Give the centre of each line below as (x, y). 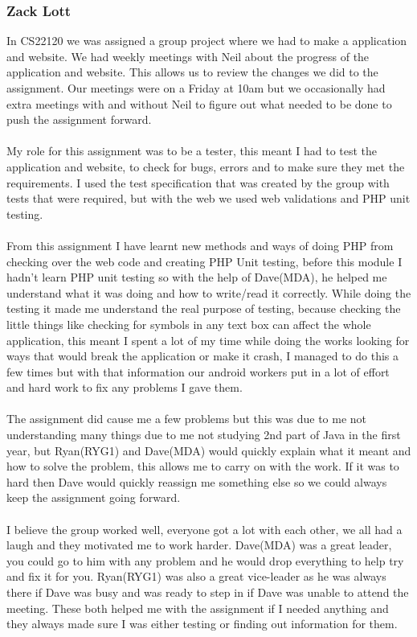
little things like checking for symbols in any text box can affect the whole (189, 324)
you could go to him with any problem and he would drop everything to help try (205, 560)
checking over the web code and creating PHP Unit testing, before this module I (204, 261)
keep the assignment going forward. (94, 497)
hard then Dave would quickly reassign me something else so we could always (197, 481)
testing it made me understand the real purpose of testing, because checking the (204, 308)
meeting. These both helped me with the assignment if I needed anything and (198, 608)
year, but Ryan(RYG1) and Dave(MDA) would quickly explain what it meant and (209, 450)
